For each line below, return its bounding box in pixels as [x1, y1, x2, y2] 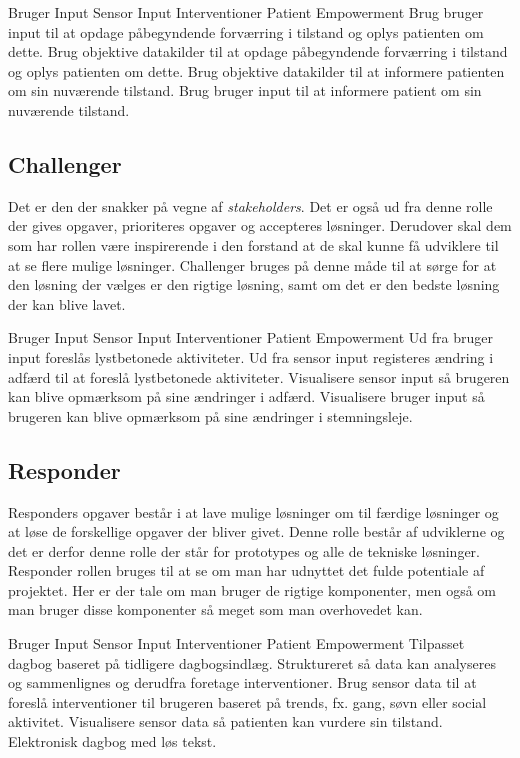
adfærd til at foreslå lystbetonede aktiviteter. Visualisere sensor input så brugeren [8, 366, 510, 387]
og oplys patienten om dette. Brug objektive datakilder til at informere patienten [8, 60, 505, 81]
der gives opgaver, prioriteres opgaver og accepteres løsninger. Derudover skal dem [8, 215, 512, 236]
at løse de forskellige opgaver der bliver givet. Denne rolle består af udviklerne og [8, 521, 505, 542]
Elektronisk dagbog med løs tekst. [8, 731, 217, 752]
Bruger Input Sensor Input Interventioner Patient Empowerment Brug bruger [8, 2, 484, 22]
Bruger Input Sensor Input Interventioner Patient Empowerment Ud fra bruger [8, 327, 493, 348]
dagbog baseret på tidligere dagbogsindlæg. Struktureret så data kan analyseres [8, 652, 496, 673]
